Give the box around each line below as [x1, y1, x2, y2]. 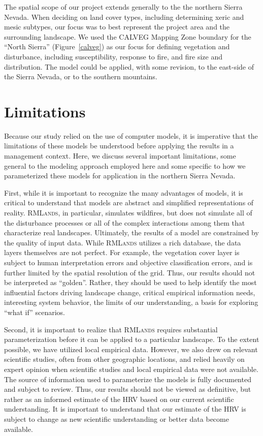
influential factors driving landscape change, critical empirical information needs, [4, 287, 255, 297]
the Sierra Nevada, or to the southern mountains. [4, 71, 157, 82]
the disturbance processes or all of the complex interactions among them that [4, 217, 245, 228]
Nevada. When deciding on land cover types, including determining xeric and [4, 11, 244, 22]
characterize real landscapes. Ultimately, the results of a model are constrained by [4, 227, 259, 238]
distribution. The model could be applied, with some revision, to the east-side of [4, 61, 254, 72]
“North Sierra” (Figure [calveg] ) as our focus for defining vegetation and [4, 41, 230, 52]
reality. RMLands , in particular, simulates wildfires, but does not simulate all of [4, 207, 252, 218]
